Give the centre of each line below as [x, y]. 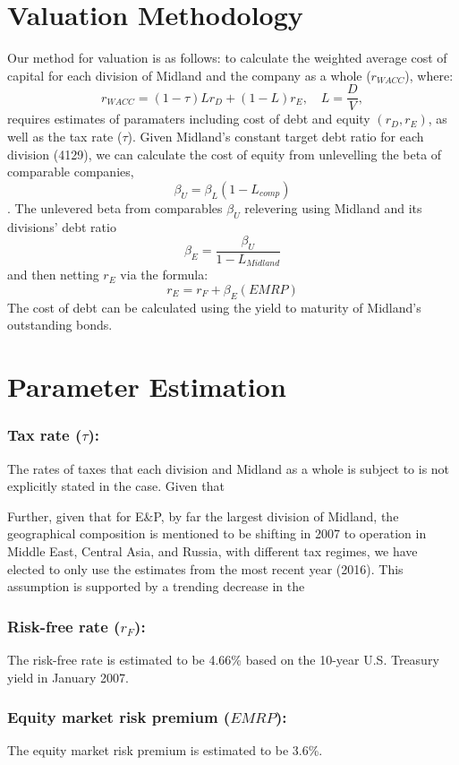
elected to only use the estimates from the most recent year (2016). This [205, 568]
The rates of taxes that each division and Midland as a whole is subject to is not [229, 468]
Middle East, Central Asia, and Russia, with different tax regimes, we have [212, 550]
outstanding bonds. [60, 325]
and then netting [53, 275]
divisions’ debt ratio [62, 226]
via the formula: [164, 275]
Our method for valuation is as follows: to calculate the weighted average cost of [227, 58]
